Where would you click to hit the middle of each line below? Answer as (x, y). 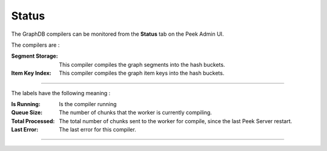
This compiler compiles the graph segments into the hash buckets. (142, 64)
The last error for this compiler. (97, 130)
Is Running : (26, 104)
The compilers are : (35, 45)
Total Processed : (33, 121)
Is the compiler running (88, 104)
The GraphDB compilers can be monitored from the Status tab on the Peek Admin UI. (117, 34)
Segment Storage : (35, 56)
